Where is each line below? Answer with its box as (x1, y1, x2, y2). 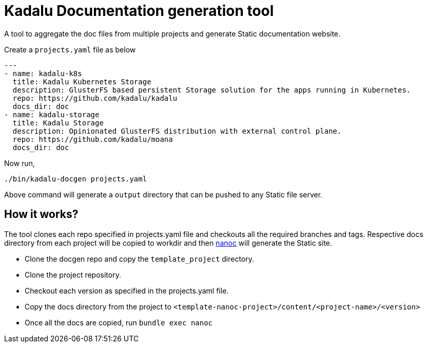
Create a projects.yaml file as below (4, 45, 136, 54)
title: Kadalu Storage (12, 118, 104, 127)
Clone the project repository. (25, 270, 121, 279)
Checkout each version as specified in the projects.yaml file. (25, 286, 229, 295)
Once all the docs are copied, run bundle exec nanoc (25, 318, 213, 327)
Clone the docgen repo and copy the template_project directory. (25, 254, 255, 263)
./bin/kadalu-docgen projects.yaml (4, 174, 147, 183)
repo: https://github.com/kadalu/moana (12, 135, 173, 143)
